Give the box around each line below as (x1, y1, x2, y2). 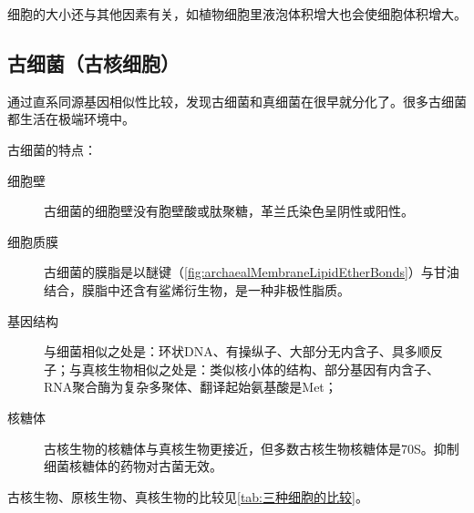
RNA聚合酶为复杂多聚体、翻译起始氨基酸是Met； (44, 377, 337, 396)
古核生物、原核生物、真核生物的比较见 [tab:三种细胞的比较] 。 (7, 487, 368, 506)
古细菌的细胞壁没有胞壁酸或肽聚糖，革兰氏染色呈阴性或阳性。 (44, 201, 414, 221)
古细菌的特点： (7, 139, 97, 159)
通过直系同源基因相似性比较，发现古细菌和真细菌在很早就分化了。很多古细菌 (7, 91, 467, 110)
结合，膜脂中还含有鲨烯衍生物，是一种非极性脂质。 (44, 280, 350, 299)
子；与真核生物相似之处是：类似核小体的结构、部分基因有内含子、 (44, 359, 439, 378)
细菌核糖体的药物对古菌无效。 (44, 457, 222, 476)
